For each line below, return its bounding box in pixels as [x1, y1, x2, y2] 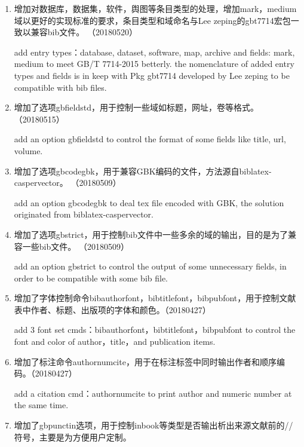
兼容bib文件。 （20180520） [30, 26, 137, 38]
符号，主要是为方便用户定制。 [14, 430, 131, 443]
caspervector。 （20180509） [14, 176, 121, 189]
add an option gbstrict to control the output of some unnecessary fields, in [14, 260, 287, 273]
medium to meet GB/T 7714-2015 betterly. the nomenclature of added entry [14, 57, 294, 70]
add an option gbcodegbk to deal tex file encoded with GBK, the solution [14, 196, 284, 209]
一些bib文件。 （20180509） [22, 240, 129, 252]
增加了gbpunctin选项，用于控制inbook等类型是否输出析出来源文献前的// [14, 419, 293, 431]
